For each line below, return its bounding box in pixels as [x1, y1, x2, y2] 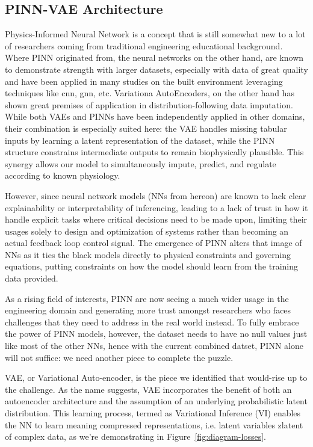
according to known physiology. [5, 169, 120, 182]
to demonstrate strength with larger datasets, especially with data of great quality [5, 63, 308, 75]
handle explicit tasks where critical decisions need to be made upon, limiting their [5, 213, 308, 226]
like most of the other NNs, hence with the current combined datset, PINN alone [5, 339, 303, 352]
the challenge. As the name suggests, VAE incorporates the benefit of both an [5, 383, 292, 395]
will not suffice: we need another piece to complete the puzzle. [5, 351, 234, 363]
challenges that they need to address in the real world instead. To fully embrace [5, 315, 299, 328]
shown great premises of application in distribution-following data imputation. [5, 98, 293, 111]
